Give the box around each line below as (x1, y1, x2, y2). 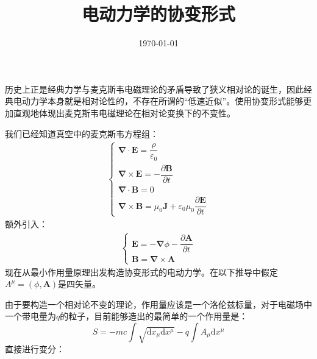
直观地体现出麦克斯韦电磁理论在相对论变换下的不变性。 (13, 106, 235, 119)
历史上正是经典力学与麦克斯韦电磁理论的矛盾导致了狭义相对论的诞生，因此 (5, 82, 304, 95)
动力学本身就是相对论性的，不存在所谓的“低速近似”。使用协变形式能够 (21, 94, 304, 107)
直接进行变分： (5, 343, 65, 355)
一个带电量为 (5, 310, 56, 322)
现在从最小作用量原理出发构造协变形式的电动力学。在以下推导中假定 (5, 265, 278, 278)
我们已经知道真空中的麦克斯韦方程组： (5, 127, 158, 140)
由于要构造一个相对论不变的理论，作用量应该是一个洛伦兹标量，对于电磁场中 (5, 297, 312, 310)
